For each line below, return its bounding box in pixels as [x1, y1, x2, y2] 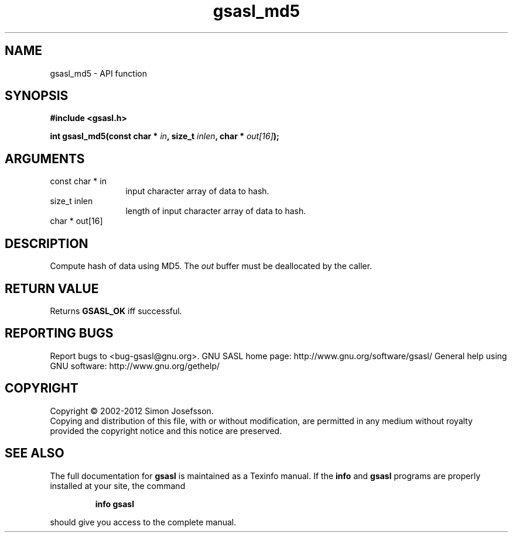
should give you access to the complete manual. [50, 517, 237, 527]
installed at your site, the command [50, 480, 186, 491]
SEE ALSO [5, 446, 64, 461]
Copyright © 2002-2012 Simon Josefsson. [50, 405, 214, 416]
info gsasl [95, 498, 134, 509]
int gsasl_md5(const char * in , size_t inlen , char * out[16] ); [50, 131, 279, 142]
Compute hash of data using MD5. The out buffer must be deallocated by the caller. [50, 261, 372, 271]
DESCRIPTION [5, 236, 88, 251]
